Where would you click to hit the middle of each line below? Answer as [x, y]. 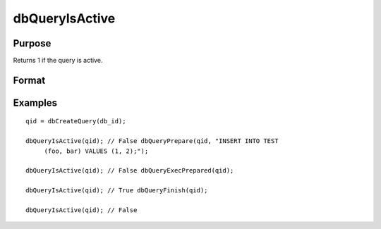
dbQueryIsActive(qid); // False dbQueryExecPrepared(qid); [130, 171]
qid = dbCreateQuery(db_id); [76, 121]
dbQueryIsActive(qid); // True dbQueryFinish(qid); [117, 191]
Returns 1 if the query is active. [58, 61]
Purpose [32, 43]
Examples [35, 103]
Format [29, 80]
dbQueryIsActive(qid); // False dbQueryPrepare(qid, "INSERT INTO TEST [152, 141]
